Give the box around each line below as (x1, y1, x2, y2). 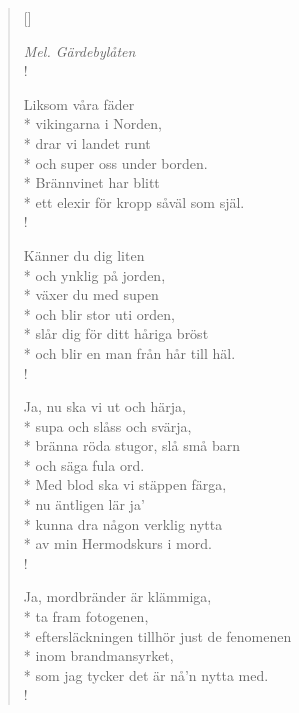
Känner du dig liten (23, 244, 145, 265)
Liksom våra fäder (23, 93, 135, 114)
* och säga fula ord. (23, 454, 145, 475)
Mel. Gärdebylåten (23, 40, 136, 61)
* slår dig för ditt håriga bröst (23, 323, 209, 344)
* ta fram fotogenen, (23, 606, 149, 627)
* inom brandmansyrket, (23, 645, 174, 666)
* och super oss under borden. (23, 152, 208, 173)
